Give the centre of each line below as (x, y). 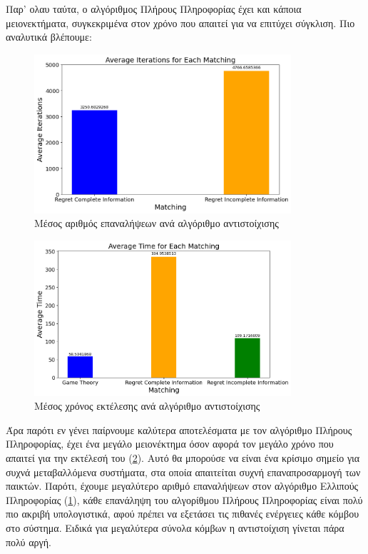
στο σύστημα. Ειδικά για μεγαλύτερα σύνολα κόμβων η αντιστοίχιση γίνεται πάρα (175, 528)
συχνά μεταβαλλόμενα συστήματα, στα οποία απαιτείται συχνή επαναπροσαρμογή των (183, 472)
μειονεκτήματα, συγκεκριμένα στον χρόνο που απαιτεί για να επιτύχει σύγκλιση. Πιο (180, 22)
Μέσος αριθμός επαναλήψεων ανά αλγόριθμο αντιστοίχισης (157, 223)
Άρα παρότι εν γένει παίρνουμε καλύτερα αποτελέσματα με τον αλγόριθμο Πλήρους (179, 429)
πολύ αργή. (29, 542)
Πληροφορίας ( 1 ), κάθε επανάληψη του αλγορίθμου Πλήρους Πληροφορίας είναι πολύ (184, 499)
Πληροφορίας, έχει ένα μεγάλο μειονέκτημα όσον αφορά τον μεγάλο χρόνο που (170, 444)
